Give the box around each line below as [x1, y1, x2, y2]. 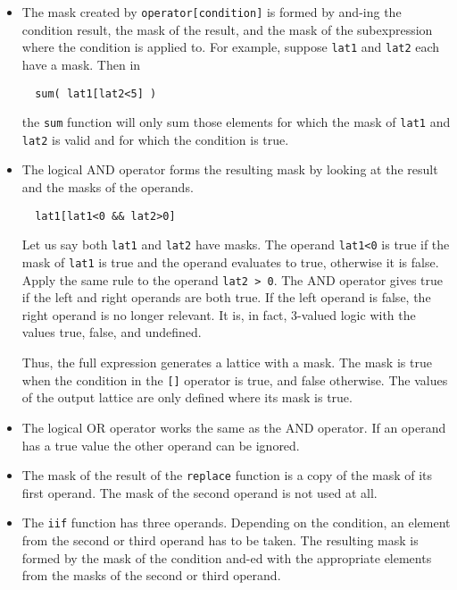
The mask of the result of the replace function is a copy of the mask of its [21, 466, 433, 485]
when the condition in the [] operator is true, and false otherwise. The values [21, 370, 448, 389]
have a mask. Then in [21, 55, 141, 73]
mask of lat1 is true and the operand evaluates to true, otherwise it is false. [21, 252, 439, 271]
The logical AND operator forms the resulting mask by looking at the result [21, 160, 438, 179]
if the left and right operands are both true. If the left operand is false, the [21, 288, 431, 307]
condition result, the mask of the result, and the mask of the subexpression [21, 20, 433, 38]
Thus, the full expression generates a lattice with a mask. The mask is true [21, 353, 432, 372]
